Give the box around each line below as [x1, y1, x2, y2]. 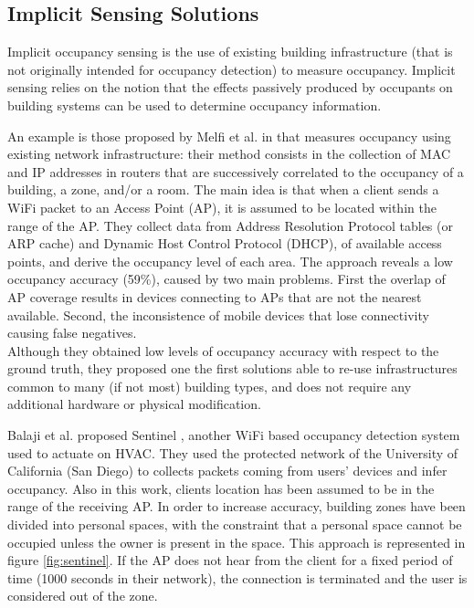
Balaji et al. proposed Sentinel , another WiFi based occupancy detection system [7, 425, 460, 445]
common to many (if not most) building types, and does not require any [7, 376, 412, 395]
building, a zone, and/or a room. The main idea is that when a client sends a [7, 180, 439, 199]
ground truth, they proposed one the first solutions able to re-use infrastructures [7, 359, 458, 378]
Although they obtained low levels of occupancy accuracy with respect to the [7, 341, 439, 360]
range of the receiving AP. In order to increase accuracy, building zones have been [7, 497, 466, 516]
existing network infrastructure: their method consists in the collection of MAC [7, 144, 451, 163]
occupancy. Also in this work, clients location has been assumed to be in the [7, 478, 435, 498]
